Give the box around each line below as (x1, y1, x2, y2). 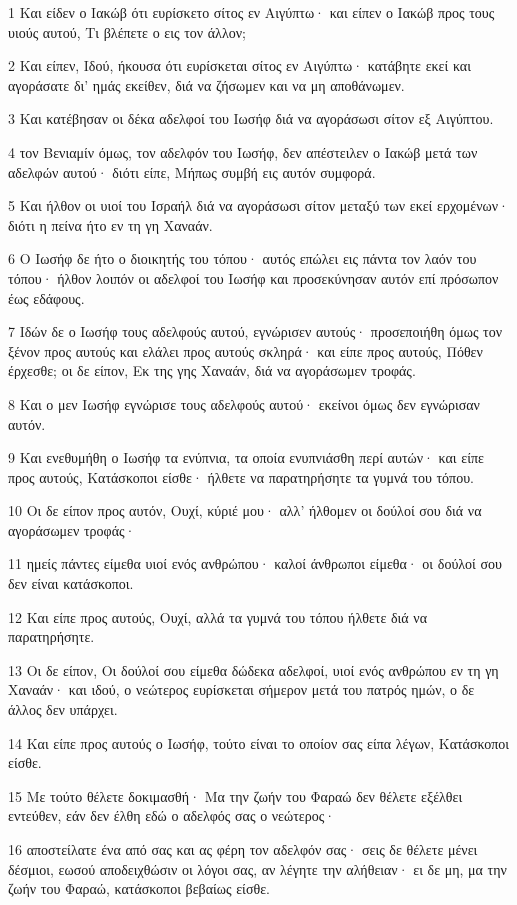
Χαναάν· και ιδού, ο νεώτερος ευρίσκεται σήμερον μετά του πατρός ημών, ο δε (8, 679, 475, 700)
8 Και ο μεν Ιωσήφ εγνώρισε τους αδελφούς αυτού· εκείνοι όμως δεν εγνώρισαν (8, 393, 480, 414)
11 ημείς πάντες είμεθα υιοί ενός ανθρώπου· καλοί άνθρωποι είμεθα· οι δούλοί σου (8, 553, 503, 574)
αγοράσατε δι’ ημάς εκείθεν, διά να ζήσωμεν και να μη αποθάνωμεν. (8, 74, 405, 95)
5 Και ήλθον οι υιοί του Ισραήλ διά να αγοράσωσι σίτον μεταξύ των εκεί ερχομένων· (8, 195, 509, 216)
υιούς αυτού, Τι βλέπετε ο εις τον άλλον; (8, 21, 246, 42)
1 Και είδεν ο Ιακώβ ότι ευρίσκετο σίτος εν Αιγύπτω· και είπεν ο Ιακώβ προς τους (8, 2, 495, 22)
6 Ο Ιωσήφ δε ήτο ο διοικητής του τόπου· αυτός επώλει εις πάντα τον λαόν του (8, 248, 477, 269)
